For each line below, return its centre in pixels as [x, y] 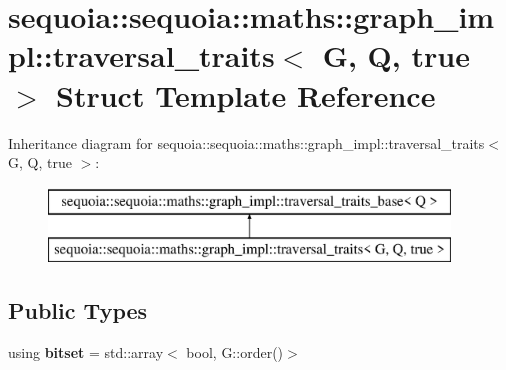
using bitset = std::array [86, 352]
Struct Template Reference [246, 94]
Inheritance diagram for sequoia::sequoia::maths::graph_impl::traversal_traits [246, 142]
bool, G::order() [235, 352]
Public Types [78, 310]
